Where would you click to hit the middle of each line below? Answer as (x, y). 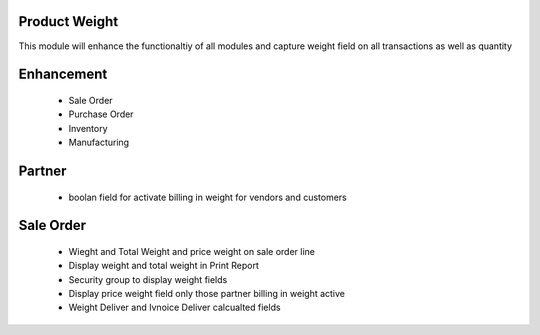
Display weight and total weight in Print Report (164, 266)
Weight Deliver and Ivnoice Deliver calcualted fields (174, 307)
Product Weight (68, 21)
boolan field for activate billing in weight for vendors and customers (207, 197)
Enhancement (63, 74)
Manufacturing (99, 142)
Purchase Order (101, 114)
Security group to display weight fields (148, 279)
